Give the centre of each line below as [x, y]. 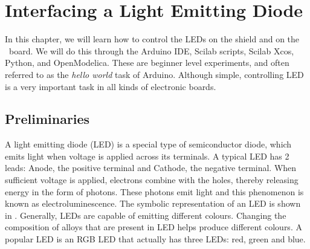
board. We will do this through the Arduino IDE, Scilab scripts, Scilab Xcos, [151, 50]
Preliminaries [47, 119]
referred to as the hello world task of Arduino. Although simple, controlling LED [154, 74]
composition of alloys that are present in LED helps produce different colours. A [153, 227]
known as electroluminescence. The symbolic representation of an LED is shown [153, 203]
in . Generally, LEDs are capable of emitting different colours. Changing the [146, 215]
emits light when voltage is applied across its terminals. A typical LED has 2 [147, 156]
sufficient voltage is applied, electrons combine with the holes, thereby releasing [152, 180]
